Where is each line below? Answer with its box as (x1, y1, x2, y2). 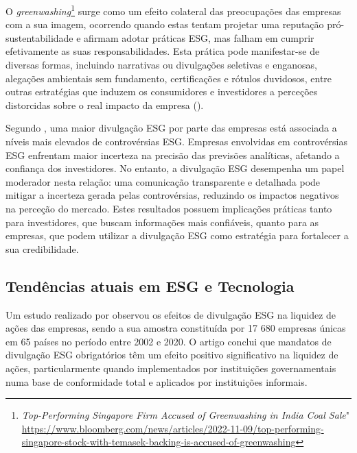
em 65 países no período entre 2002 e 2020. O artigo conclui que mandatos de (5, 334, 332, 348)
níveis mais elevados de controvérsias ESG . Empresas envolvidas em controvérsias (5, 134, 348, 148)
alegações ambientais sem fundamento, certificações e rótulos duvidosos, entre (5, 71, 332, 85)
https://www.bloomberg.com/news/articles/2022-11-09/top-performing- (21, 421, 324, 435)
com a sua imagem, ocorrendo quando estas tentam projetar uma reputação (5, 17, 324, 32)
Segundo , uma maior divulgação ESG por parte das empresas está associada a (5, 121, 337, 135)
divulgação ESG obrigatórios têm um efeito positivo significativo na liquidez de (5, 347, 338, 362)
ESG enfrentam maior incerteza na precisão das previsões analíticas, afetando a (5, 147, 340, 162)
